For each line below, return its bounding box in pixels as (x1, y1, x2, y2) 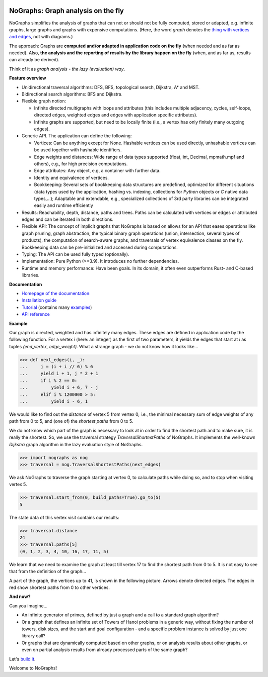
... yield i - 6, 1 (19, 398, 88, 404)
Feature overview (9, 75, 47, 81)
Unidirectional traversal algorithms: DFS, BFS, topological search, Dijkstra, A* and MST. (21, 84, 200, 90)
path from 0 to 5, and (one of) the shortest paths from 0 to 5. (9, 418, 134, 424)
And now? (9, 593, 31, 599)
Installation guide (21, 297, 57, 303)
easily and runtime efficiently (34, 202, 94, 208)
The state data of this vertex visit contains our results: (9, 514, 119, 520)
